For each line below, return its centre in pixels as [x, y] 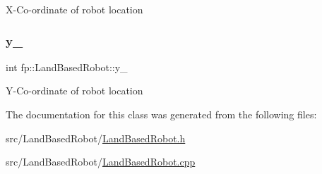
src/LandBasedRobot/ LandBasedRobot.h [96, 138]
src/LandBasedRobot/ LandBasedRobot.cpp [101, 162]
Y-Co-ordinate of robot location [74, 91]
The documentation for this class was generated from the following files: [161, 114]
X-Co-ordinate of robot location [74, 9]
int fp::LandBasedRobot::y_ [67, 67]
